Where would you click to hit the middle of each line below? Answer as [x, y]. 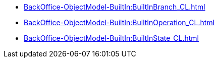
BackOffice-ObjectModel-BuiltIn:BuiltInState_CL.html [111, 38]
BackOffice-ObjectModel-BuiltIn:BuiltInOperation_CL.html [119, 22]
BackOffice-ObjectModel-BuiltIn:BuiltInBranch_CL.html [115, 7]
